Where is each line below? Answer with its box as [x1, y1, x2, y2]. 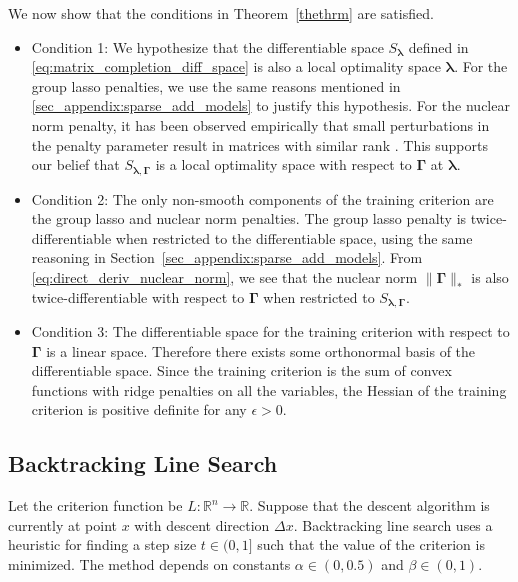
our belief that [31, 154, 120, 175]
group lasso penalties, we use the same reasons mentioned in [31, 75, 401, 96]
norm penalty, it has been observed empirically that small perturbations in [31, 114, 490, 135]
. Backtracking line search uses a [293, 514, 493, 535]
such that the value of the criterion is [257, 534, 485, 555]
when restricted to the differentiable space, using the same [115, 227, 473, 248]
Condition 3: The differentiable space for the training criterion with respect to [31, 321, 510, 342]
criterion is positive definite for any [31, 399, 247, 420]
